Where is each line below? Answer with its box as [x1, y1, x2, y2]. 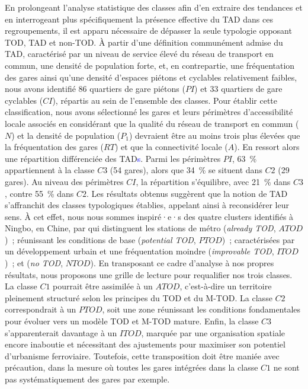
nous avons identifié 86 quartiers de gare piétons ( [5, 82, 185, 95]
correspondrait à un [5, 303, 76, 315]
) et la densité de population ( [11, 129, 121, 141]
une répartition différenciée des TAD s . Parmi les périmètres [5, 152, 221, 164]
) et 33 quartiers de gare [194, 82, 283, 95]
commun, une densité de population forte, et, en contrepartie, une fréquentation [5, 59, 295, 71]
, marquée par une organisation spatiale [141, 326, 285, 339]
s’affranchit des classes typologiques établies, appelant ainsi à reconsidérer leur [5, 199, 289, 211]
